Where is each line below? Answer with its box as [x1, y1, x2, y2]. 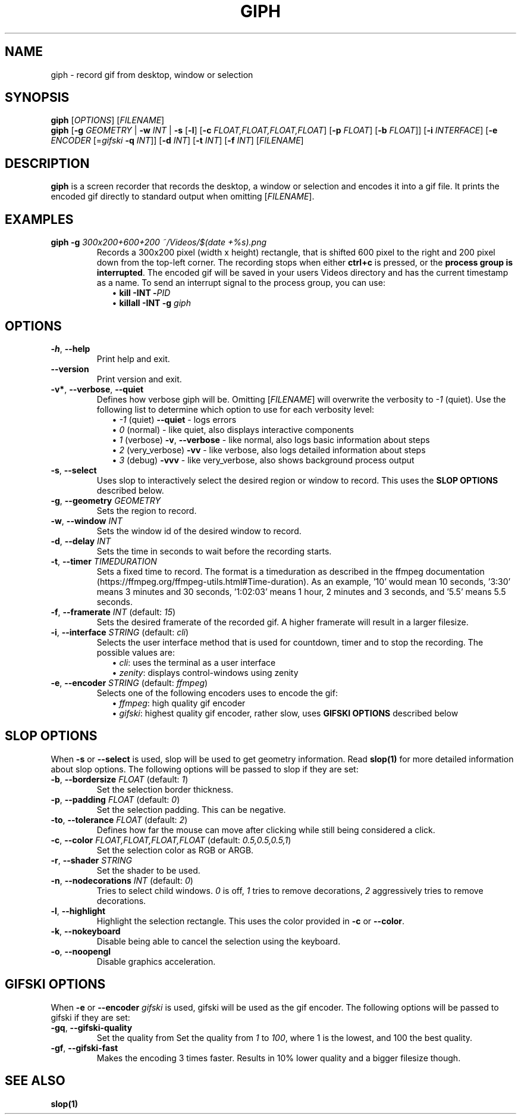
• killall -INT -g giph [112, 298, 191, 308]
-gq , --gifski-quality [51, 1022, 133, 1033]
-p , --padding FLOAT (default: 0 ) [51, 794, 180, 805]
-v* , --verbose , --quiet [51, 384, 144, 394]
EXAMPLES [5, 211, 74, 227]
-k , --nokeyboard [51, 925, 121, 936]
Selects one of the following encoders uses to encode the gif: [96, 687, 338, 698]
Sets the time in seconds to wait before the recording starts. [96, 546, 332, 556]
